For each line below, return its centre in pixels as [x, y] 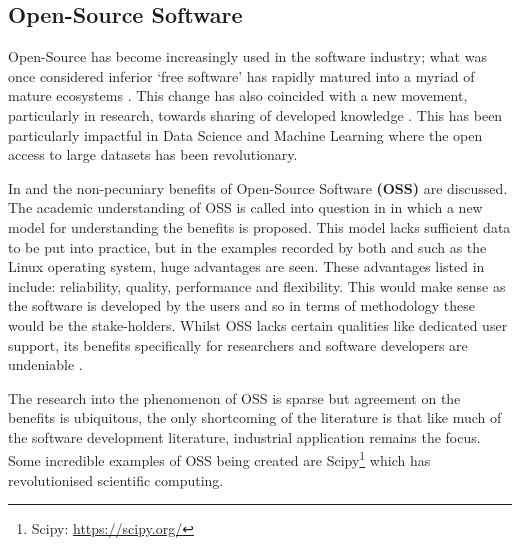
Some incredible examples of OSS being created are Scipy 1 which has [219, 459]
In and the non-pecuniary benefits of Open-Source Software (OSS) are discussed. [258, 187]
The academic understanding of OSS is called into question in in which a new [245, 207]
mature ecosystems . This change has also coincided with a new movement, [238, 95]
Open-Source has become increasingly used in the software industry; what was [247, 56]
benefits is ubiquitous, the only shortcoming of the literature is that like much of [255, 417]
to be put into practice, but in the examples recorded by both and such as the [247, 246]
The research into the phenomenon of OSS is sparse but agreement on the [234, 397]
